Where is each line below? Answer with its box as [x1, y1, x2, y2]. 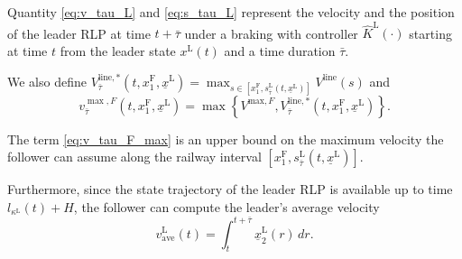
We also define [7, 71, 87, 90]
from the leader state [60, 41, 176, 60]
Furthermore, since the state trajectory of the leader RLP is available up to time [7, 180, 453, 199]
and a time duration [224, 41, 336, 60]
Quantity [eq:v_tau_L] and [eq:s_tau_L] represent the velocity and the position [7, 3, 455, 21]
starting [409, 23, 452, 42]
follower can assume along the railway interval [7, 147, 262, 166]
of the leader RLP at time [7, 23, 151, 42]
